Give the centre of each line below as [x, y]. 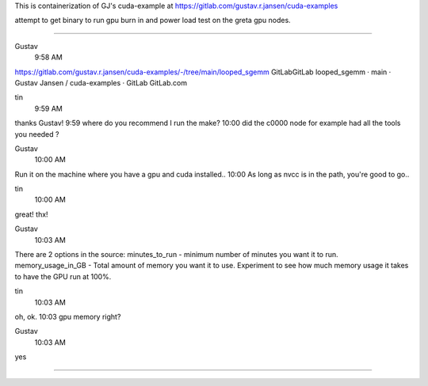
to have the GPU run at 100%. [63, 276]
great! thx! [31, 214]
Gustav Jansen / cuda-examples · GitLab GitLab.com [101, 82]
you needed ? [37, 134]
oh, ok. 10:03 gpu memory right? [68, 316]
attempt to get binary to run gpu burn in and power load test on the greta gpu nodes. [153, 21]
